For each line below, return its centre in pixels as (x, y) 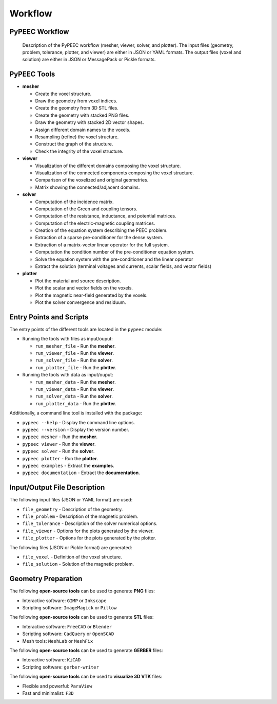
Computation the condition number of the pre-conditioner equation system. (115, 252)
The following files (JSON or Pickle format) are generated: (71, 547)
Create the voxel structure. (63, 94)
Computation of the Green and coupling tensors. (86, 209)
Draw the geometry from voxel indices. (76, 101)
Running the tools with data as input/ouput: (68, 375)
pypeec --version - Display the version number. (76, 429)
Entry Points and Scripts (49, 317)
